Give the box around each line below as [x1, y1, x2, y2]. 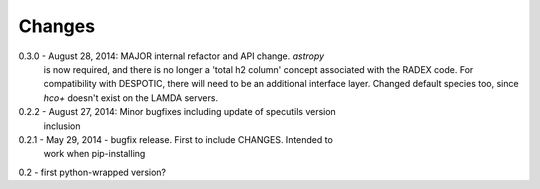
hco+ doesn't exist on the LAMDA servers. [43, 91, 219, 104]
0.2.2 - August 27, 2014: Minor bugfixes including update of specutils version [18, 106, 337, 118]
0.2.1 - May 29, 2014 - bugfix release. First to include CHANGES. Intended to [18, 133, 334, 145]
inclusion [43, 120, 81, 132]
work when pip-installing [43, 148, 146, 160]
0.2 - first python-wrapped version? [18, 166, 167, 178]
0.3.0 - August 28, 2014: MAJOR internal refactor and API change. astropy [18, 50, 325, 62]
